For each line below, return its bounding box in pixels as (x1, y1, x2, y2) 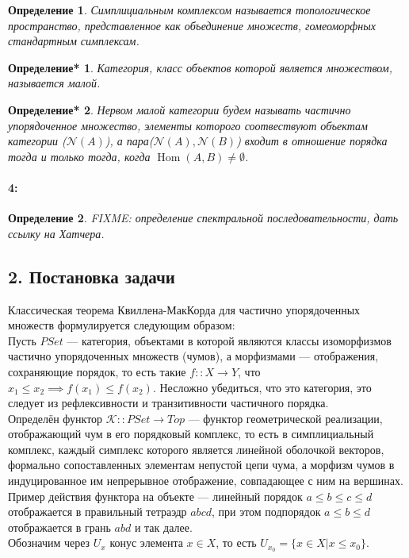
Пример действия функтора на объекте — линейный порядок (8, 487, 303, 504)
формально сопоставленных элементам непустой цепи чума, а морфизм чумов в (8, 456, 395, 473)
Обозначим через (8, 534, 90, 551)
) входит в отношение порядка (236, 133, 388, 149)
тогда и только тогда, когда (8, 148, 151, 164)
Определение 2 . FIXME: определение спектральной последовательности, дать (8, 210, 399, 226)
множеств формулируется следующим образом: (8, 317, 235, 333)
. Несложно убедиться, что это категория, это (152, 379, 372, 395)
